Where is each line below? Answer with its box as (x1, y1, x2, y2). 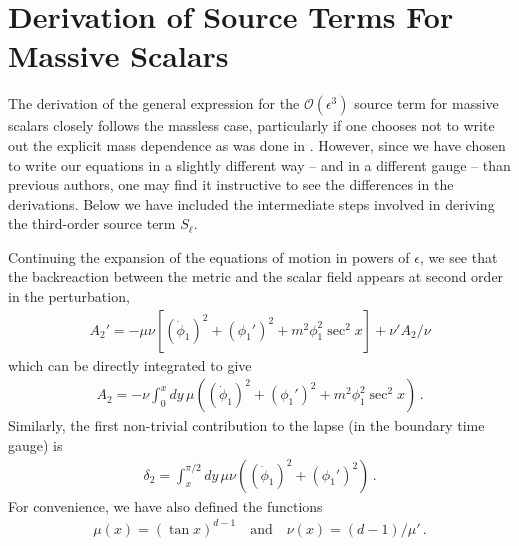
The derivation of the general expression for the (8, 93, 300, 114)
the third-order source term (8, 213, 176, 234)
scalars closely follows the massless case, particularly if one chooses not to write (8, 115, 495, 136)
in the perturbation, (8, 286, 130, 307)
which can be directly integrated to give (8, 354, 252, 375)
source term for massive (354, 93, 499, 114)
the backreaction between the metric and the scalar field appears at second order (8, 266, 504, 287)
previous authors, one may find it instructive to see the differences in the (8, 174, 454, 195)
